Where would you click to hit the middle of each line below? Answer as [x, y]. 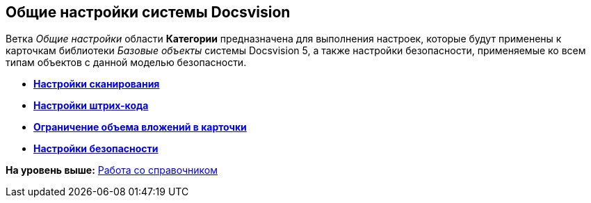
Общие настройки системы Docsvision [148, 12]
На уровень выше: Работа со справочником [112, 170]
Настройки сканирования [97, 84]
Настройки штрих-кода [91, 106]
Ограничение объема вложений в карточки [140, 127]
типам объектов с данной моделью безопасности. [126, 63]
